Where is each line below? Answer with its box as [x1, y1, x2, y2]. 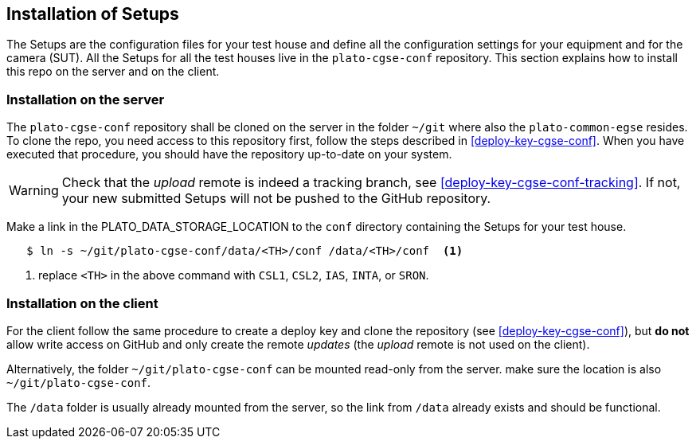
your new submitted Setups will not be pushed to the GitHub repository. [61, 190, 491, 207]
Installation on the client [6, 295, 158, 311]
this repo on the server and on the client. [6, 64, 220, 79]
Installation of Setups [6, 4, 179, 24]
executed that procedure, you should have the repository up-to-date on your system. [6, 147, 452, 162]
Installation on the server [6, 91, 165, 107]
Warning [9, 182, 59, 199]
